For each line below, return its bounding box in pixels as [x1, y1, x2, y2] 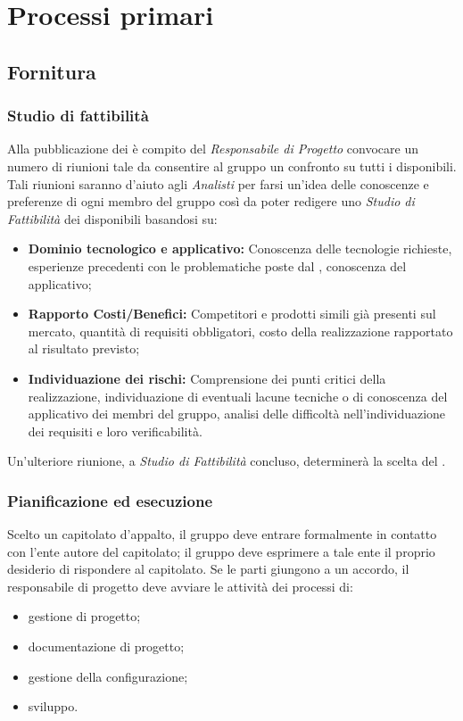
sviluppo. [28, 697, 79, 716]
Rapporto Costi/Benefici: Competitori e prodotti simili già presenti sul [28, 304, 436, 323]
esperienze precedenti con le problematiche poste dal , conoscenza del [28, 256, 407, 275]
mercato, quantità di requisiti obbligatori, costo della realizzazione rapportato [28, 321, 453, 340]
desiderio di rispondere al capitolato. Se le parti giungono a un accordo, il [7, 559, 409, 578]
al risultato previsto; [28, 339, 140, 358]
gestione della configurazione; [28, 667, 188, 685]
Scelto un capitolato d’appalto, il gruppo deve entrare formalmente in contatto [7, 525, 437, 543]
